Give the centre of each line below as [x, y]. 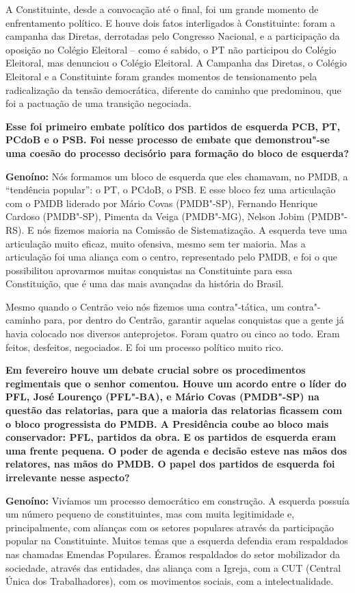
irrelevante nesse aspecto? [68, 477]
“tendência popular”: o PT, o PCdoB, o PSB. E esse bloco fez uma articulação [171, 190]
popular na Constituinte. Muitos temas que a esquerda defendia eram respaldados [177, 541]
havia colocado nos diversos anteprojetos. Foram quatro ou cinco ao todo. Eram [173, 334]
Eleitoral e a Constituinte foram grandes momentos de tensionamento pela [161, 76]
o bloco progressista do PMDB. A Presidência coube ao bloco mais [167, 423]
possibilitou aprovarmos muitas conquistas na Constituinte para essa [149, 270]
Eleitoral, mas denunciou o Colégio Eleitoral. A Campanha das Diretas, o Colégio [176, 63]
